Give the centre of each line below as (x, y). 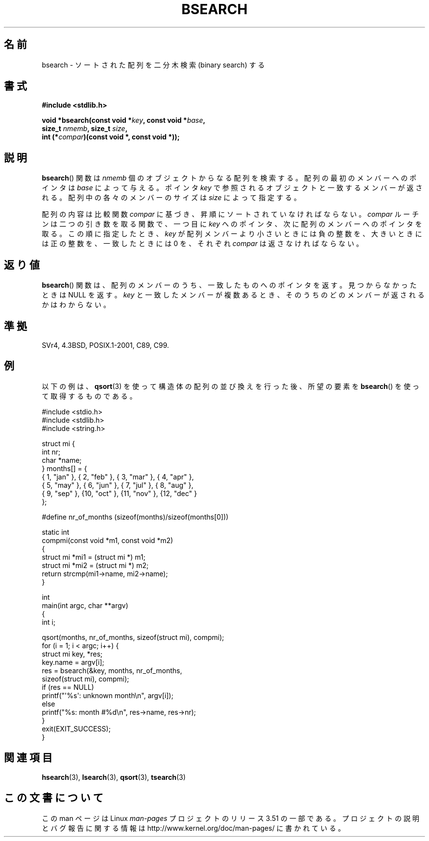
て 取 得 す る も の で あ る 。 (89, 396)
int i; (49, 622)
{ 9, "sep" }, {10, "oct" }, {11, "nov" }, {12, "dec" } (119, 493)
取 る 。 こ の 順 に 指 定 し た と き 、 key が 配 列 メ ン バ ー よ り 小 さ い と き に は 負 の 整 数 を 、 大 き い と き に (232, 234)
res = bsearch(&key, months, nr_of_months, (112, 670)
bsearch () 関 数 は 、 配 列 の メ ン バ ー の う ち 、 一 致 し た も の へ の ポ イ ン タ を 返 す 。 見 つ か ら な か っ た (229, 285)
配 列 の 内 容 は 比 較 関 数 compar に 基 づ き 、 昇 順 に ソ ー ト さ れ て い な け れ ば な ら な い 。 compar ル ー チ (230, 214)
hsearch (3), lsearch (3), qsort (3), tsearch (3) (114, 777)
